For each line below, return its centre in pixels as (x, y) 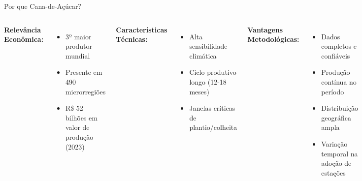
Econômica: (24, 39)
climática (203, 55)
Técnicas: (132, 39)
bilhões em (81, 117)
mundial (78, 55)
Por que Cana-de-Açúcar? (43, 6)
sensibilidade (208, 46)
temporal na (340, 153)
